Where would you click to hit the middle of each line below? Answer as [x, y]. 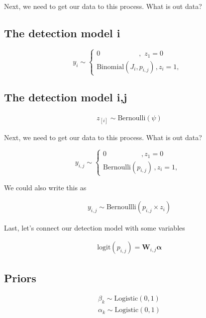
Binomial [110, 67]
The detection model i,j [66, 97]
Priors [20, 278]
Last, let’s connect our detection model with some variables [95, 227]
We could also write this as [45, 187]
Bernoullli [121, 207]
